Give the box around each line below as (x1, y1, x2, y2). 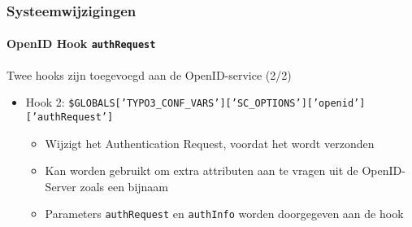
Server (45, 177, 76, 194)
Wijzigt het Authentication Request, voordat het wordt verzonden (45, 134, 375, 151)
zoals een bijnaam (80, 177, 169, 194)
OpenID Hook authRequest (7, 35, 156, 52)
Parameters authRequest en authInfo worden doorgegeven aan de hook (45, 205, 404, 222)
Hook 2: (25, 94, 65, 111)
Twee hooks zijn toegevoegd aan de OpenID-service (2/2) (7, 66, 292, 83)
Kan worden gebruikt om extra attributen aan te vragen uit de (45, 162, 358, 179)
